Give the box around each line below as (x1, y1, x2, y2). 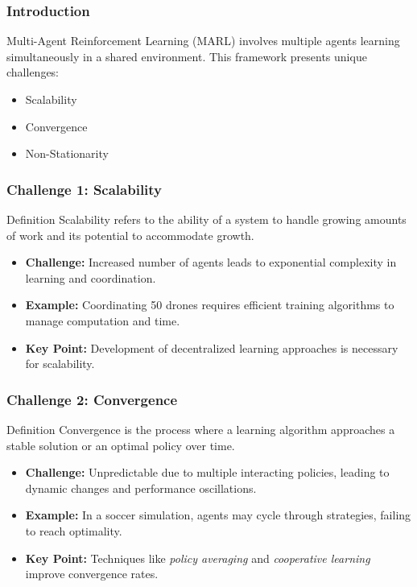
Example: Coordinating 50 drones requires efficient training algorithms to (25, 296, 394, 313)
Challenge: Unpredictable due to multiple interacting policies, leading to (25, 464, 390, 481)
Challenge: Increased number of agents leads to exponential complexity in (25, 254, 397, 271)
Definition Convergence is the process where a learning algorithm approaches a (6, 420, 395, 437)
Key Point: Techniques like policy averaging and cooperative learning (25, 549, 370, 566)
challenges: (6, 64, 60, 81)
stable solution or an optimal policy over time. (6, 436, 235, 453)
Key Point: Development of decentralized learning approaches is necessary (25, 339, 398, 356)
